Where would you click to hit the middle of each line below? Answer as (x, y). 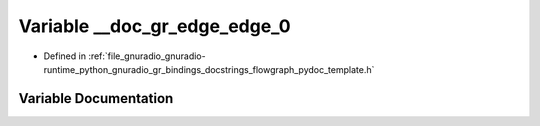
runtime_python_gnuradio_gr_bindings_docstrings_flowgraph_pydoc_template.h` (209, 69)
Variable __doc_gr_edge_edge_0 (154, 26)
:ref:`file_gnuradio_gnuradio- (147, 56)
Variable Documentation (96, 98)
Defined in (65, 56)
